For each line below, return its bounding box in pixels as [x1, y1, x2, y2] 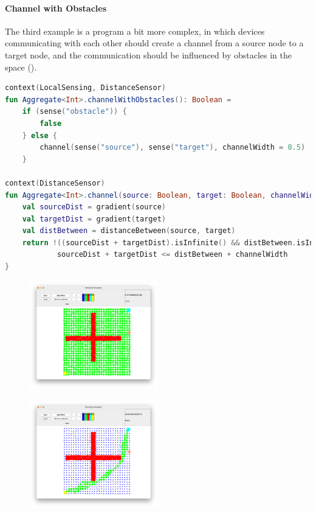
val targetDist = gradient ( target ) [22, 214, 166, 223]
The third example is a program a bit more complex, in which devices [5, 24, 265, 37]
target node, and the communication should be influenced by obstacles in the [5, 48, 292, 61]
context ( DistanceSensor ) [5, 178, 105, 187]
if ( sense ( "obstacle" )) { [22, 107, 127, 116]
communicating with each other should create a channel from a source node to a [5, 37, 304, 49]
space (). [5, 60, 37, 73]
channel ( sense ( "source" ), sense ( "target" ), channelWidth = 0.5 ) [39, 143, 306, 152]
